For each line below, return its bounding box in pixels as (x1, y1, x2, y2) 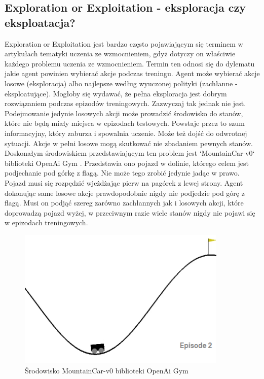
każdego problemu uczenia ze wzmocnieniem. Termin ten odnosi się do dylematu (5, 58, 255, 68)
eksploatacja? (5, 14, 76, 30)
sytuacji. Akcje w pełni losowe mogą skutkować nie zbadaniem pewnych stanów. (5, 137, 253, 148)
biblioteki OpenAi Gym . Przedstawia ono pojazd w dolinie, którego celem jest (5, 157, 249, 168)
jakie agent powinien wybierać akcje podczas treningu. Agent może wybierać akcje (5, 68, 260, 79)
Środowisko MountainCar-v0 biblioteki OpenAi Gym (25, 365, 188, 375)
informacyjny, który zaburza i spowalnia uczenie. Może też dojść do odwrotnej (5, 127, 247, 138)
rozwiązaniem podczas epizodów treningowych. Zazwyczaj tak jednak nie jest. (5, 98, 246, 109)
